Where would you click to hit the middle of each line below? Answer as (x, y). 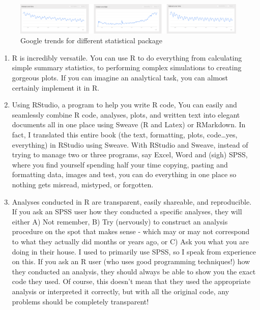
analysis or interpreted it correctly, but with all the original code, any (121, 291)
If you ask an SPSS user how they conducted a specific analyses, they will (127, 212)
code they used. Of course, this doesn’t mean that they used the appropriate (131, 281)
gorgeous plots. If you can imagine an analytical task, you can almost (120, 78)
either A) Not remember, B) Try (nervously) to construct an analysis (120, 221)
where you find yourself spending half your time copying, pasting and (120, 164)
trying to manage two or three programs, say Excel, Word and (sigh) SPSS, (130, 154)
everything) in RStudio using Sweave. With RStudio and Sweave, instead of (130, 144)
